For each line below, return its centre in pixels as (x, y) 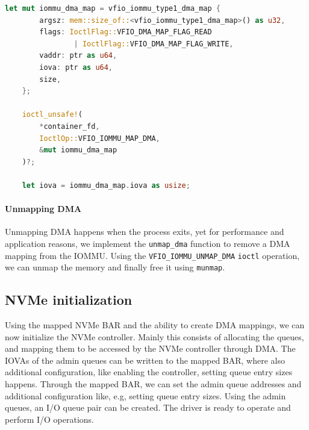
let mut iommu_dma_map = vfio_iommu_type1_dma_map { (113, 8)
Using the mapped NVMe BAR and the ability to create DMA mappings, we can (155, 325)
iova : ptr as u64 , (76, 67)
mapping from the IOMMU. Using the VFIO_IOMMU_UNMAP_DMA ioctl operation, (152, 255)
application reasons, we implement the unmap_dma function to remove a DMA (148, 243)
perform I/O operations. (49, 419)
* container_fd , (70, 126)
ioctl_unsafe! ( (52, 115)
